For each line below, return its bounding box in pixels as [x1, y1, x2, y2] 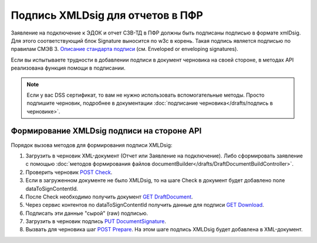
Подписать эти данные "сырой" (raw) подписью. [25, 210, 149, 217]
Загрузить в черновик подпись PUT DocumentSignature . [25, 218, 167, 225]
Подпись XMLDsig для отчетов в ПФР [11, 9, 204, 22]
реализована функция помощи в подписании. [11, 64, 126, 71]
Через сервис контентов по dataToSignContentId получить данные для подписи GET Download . [25, 201, 264, 208]
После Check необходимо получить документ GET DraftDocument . [25, 193, 193, 200]
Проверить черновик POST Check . [25, 169, 113, 176]
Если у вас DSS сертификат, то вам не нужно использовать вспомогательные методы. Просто [26, 91, 265, 98]
